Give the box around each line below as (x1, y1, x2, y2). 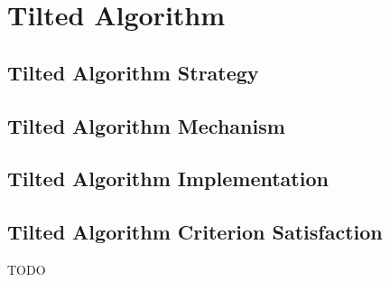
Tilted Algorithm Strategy (7, 58, 259, 86)
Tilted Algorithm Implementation (7, 164, 329, 193)
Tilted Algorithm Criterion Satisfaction (7, 218, 383, 246)
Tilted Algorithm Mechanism (7, 111, 285, 139)
